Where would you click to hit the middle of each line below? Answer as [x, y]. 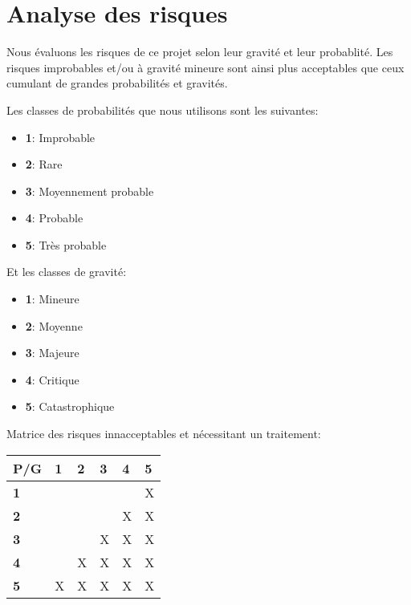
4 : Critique [52, 379]
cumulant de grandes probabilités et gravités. [117, 83]
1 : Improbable [60, 137]
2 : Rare [44, 164]
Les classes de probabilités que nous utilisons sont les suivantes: [163, 110]
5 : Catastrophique [70, 406]
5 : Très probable [66, 244]
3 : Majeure [52, 353]
